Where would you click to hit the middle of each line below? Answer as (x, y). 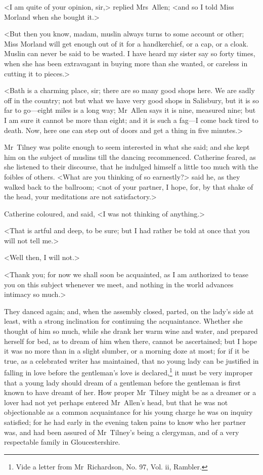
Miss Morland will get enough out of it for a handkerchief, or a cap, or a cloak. (126, 43)
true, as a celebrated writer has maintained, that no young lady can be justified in (131, 360)
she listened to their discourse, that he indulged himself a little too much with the (131, 167)
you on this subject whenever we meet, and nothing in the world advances (119, 284)
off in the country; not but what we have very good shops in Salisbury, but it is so (131, 100)
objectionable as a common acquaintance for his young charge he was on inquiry (128, 412)
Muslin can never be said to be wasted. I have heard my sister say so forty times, (130, 53)
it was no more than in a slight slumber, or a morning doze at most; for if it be (127, 351)
